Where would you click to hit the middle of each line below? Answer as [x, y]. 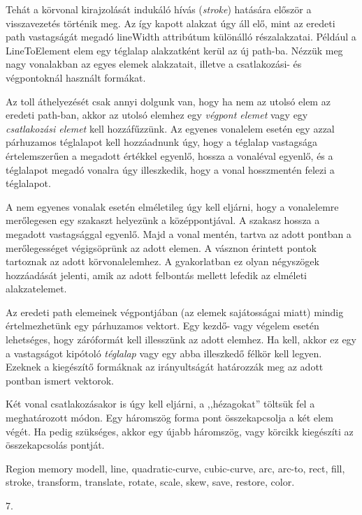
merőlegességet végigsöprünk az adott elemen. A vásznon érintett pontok [161, 247]
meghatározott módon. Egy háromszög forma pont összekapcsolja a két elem [169, 418]
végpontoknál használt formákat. [76, 77]
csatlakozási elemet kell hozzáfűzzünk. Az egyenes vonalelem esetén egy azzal [170, 128]
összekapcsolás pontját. [55, 445]
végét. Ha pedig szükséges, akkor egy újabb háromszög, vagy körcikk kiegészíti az [180, 431]
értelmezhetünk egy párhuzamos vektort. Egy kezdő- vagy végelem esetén [162, 326]
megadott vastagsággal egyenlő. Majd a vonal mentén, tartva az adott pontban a [179, 233]
